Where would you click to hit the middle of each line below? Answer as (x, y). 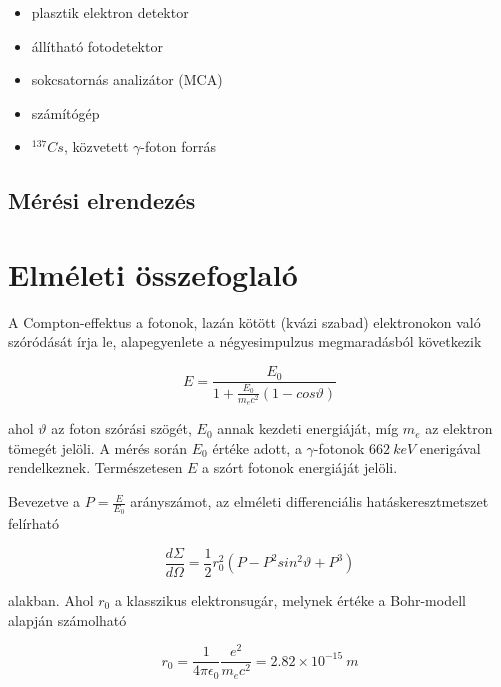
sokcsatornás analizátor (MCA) (127, 79)
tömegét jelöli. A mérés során (98, 447)
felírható (34, 523)
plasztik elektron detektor (110, 12)
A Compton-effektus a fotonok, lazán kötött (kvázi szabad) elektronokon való (244, 321)
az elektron (459, 428)
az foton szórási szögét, (121, 428)
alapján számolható (67, 619)
